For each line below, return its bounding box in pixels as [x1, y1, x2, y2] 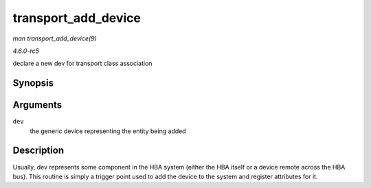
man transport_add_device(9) [12, 34, 98, 43]
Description [12, 145, 65, 156]
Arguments [12, 99, 63, 111]
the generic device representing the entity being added [30, 127, 186, 135]
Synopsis [12, 78, 54, 89]
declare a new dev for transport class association [12, 59, 153, 68]
